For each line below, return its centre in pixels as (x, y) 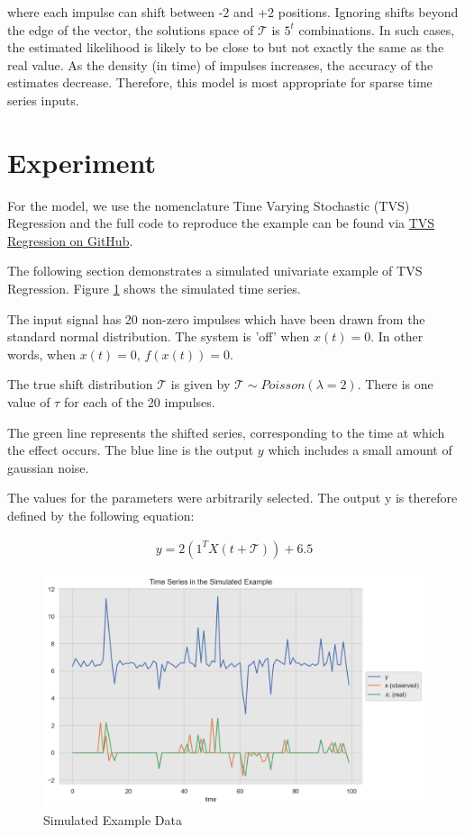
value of (29, 402)
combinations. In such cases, (377, 29)
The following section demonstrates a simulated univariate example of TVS (215, 271)
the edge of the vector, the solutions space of (131, 29)
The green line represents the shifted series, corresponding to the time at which (226, 432)
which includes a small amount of (360, 450)
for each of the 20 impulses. (139, 402)
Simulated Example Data (113, 819)
